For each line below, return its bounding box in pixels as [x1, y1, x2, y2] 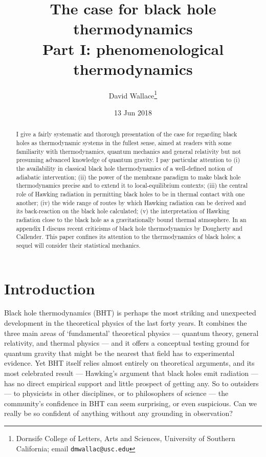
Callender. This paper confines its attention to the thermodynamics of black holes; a [16, 232, 241, 241]
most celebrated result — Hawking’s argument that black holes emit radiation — [4, 368, 258, 379]
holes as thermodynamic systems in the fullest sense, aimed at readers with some [16, 138, 232, 147]
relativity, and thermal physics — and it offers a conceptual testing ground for [4, 337, 250, 348]
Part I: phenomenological [42, 38, 224, 59]
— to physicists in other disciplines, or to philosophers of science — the [4, 388, 229, 399]
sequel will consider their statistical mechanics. [16, 241, 141, 249]
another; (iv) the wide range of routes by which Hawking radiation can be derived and [16, 198, 246, 207]
